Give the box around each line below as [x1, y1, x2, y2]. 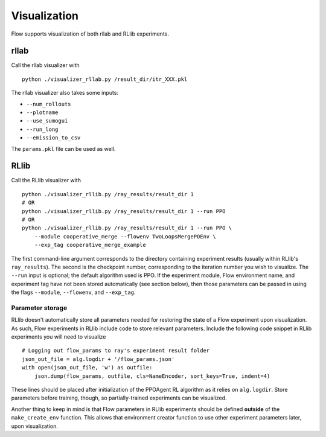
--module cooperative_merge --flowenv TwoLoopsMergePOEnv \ [34, 233, 217, 240]
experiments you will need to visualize [11, 333, 106, 340]
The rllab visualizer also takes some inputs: [11, 89, 119, 97]
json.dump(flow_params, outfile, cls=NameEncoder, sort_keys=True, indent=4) [34, 372, 270, 380]
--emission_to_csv [26, 135, 81, 141]
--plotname [26, 109, 59, 116]
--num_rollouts [26, 100, 72, 107]
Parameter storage [11, 304, 68, 312]
